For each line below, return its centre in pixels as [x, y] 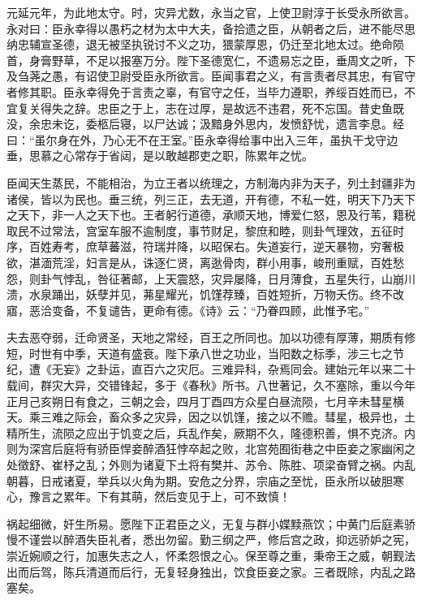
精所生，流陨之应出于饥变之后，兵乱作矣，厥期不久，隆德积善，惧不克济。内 [211, 432]
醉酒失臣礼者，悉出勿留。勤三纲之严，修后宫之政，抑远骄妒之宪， [239, 540]
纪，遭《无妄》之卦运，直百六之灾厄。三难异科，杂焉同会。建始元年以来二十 [211, 369]
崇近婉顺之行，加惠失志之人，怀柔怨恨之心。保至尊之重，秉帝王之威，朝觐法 [211, 555]
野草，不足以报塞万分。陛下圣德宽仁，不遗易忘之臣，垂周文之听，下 [233, 60]
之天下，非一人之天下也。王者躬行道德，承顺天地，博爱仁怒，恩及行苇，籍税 [211, 215]
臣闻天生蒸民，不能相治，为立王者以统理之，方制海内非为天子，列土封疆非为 [211, 182]
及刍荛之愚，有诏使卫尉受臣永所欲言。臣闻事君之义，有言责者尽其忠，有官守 [211, 76]
